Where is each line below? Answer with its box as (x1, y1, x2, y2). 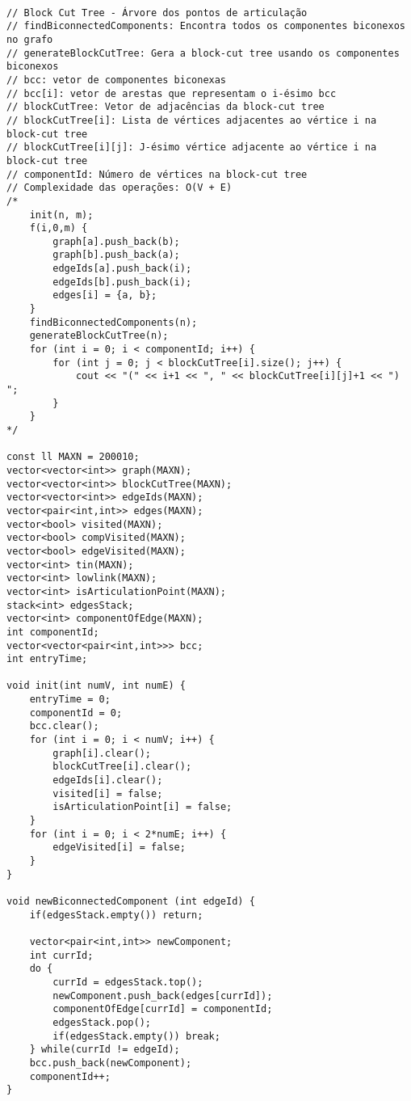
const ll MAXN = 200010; (6, 451, 140, 463)
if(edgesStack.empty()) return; (29, 909, 203, 921)
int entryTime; (6, 653, 88, 665)
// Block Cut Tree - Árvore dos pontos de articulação (6, 6, 308, 19)
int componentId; (6, 626, 99, 638)
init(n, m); (29, 209, 94, 221)
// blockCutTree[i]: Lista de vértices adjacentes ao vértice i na (6, 114, 377, 126)
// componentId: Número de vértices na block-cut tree (6, 168, 308, 180)
